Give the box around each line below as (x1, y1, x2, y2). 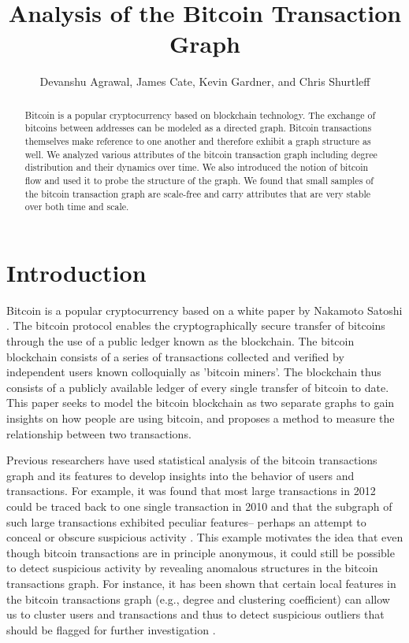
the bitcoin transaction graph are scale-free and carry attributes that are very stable (24, 187, 371, 200)
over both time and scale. (24, 200, 129, 213)
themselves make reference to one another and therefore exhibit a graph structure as (24, 135, 371, 148)
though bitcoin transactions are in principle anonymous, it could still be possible (6, 544, 395, 560)
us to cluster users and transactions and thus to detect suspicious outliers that (6, 606, 385, 623)
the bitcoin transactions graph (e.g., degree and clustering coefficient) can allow (6, 590, 390, 607)
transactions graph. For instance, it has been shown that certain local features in (6, 575, 396, 591)
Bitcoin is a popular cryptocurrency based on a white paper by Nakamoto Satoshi (6, 301, 403, 318)
